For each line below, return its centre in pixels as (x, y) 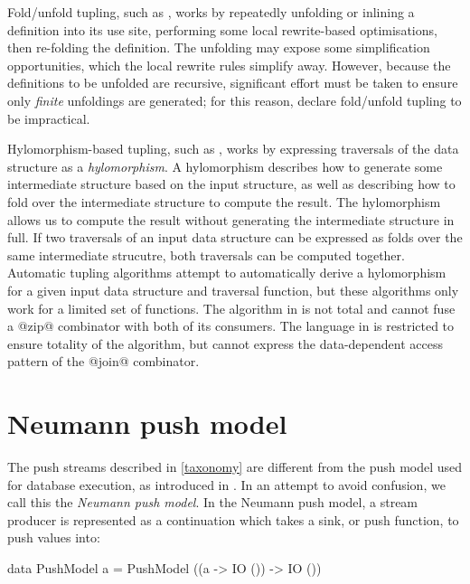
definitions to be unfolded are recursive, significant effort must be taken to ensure (233, 83)
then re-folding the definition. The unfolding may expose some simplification (219, 47)
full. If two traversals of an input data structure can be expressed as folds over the (235, 237)
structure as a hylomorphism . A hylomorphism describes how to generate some (225, 166)
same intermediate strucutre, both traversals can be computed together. (206, 254)
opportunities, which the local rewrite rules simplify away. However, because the (229, 65)
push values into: (54, 537)
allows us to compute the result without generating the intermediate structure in (231, 219)
